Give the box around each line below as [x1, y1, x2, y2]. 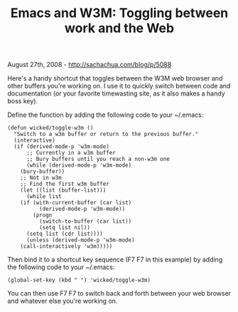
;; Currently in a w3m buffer [26, 150, 116, 157]
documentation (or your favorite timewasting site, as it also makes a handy [7, 89, 225, 98]
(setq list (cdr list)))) [26, 230, 103, 238]
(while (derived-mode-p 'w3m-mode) [26, 162, 132, 169]
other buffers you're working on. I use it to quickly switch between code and [7, 82, 231, 90]
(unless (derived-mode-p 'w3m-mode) [26, 236, 135, 244]
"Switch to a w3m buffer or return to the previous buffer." [13, 130, 199, 138]
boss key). [7, 97, 38, 105]
